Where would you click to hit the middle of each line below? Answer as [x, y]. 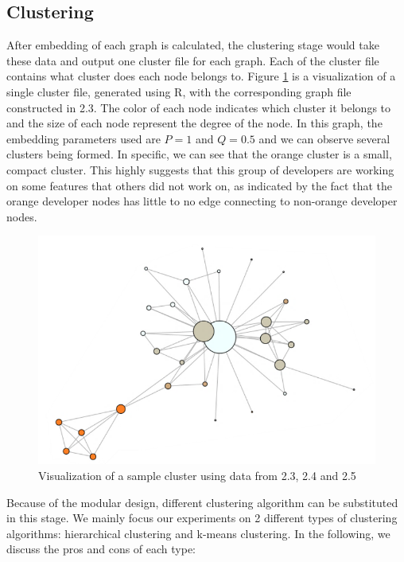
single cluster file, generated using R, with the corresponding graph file [179, 91]
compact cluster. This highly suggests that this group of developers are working [200, 169]
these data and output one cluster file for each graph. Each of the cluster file [193, 60]
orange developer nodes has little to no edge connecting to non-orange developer [202, 201]
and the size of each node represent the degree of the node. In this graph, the [194, 123]
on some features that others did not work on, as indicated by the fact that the [199, 185]
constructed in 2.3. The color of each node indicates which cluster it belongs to [199, 107]
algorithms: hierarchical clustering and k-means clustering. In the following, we [198, 533]
